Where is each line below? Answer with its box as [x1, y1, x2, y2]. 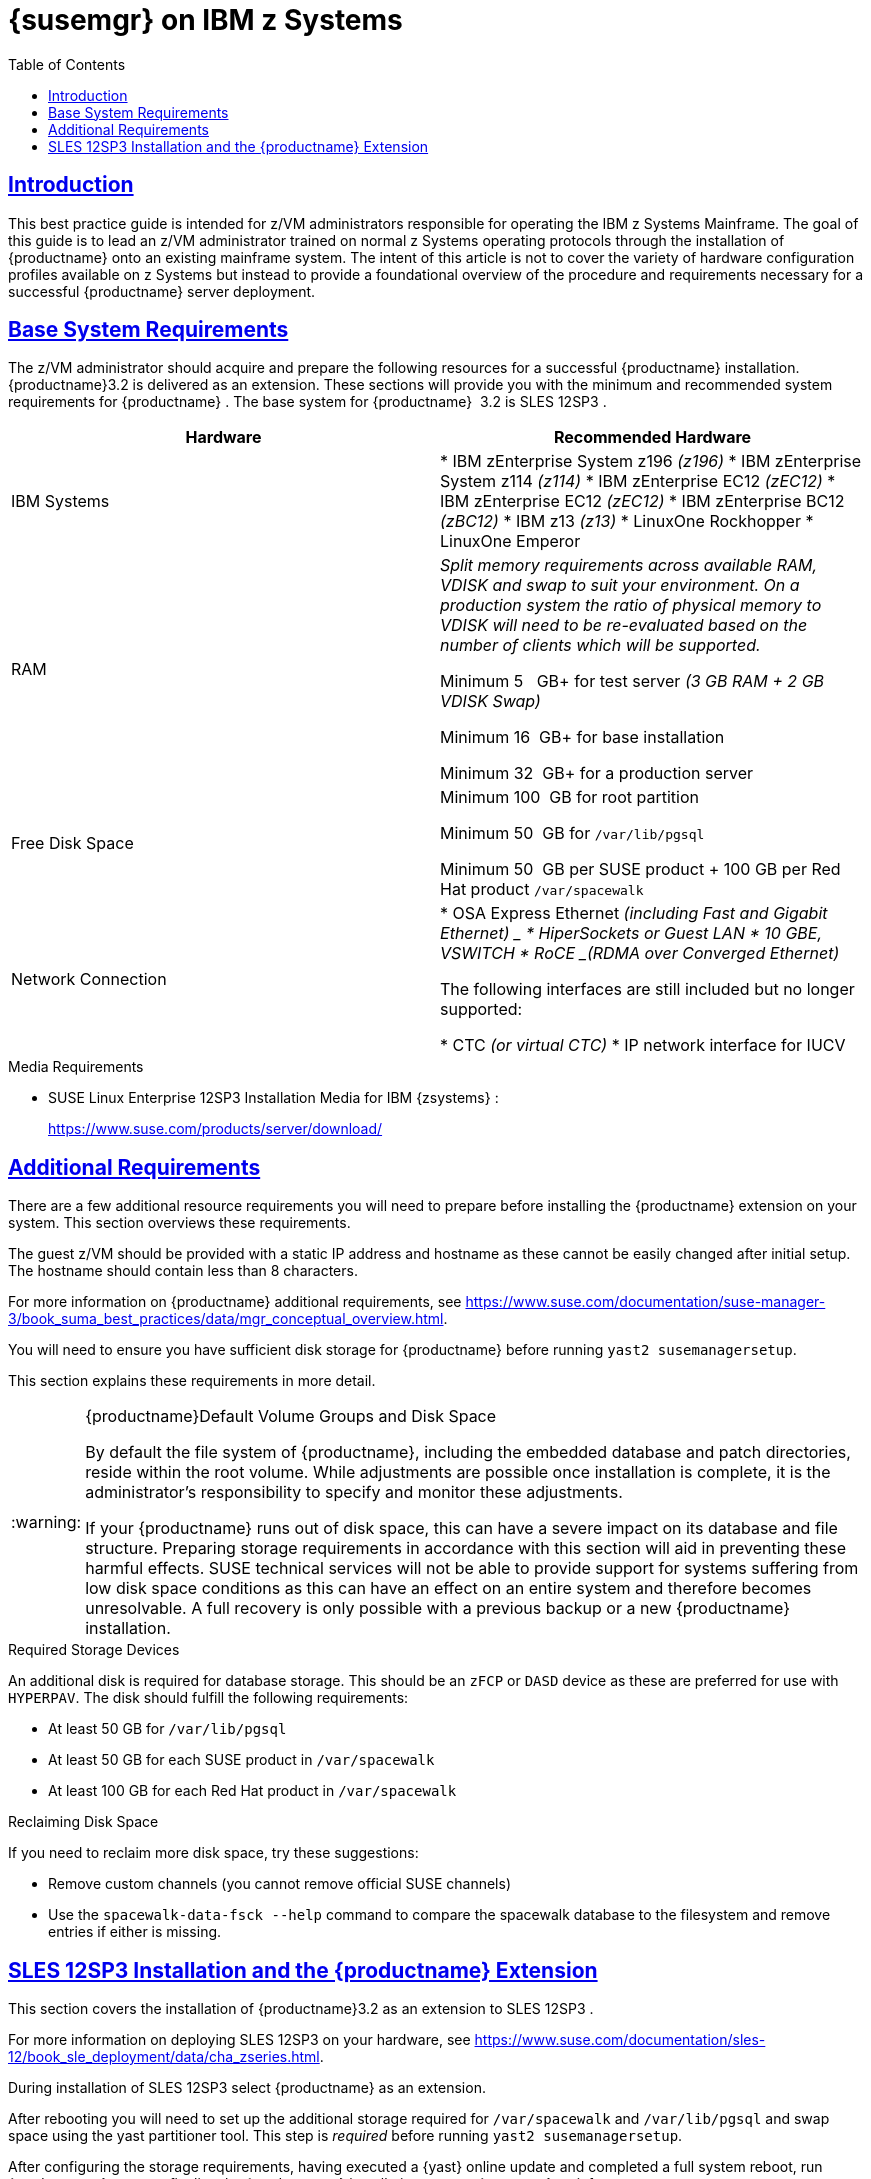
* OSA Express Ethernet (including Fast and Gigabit [440, 903, 828, 924]
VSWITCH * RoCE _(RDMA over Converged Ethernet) [440, 943, 840, 964]
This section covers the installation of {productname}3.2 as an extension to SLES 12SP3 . [8, 2000, 594, 2018]
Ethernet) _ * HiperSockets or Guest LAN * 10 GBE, [440, 923, 823, 944]
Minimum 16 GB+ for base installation [440, 727, 725, 748]
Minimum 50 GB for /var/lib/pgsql [440, 823, 705, 844]
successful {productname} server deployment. [8, 282, 316, 300]
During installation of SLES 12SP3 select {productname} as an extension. [8, 2079, 486, 2097]
